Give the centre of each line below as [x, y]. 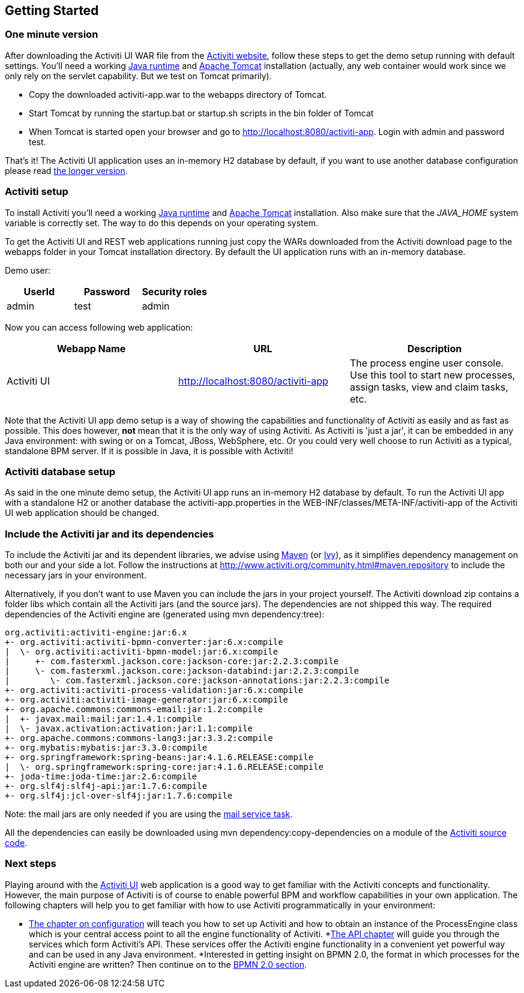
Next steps [31, 864]
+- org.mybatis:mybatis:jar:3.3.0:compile [106, 748]
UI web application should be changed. [82, 513]
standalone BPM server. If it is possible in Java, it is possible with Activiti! [149, 451]
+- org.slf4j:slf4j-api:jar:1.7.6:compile [106, 786]
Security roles [175, 291]
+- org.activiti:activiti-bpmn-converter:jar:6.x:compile [144, 642]
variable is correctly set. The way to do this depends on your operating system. [162, 223]
